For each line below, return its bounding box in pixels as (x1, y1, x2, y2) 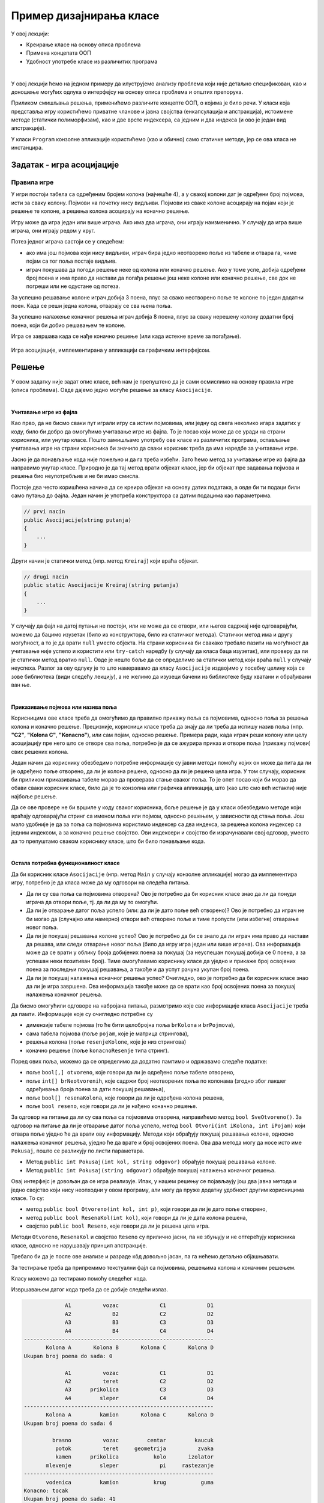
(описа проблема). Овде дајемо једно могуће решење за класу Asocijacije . (11, 386, 212, 393)
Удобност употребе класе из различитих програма (26, 58, 158, 65)
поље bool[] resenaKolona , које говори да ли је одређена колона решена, (26, 1094, 224, 1101)
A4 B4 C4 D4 (65, 1327, 214, 1334)
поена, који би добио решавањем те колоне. (11, 322, 126, 329)
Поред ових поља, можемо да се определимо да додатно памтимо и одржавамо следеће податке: (11, 1058, 268, 1065)
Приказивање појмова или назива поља (11, 703, 117, 711)
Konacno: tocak (23, 1487, 68, 1494)
